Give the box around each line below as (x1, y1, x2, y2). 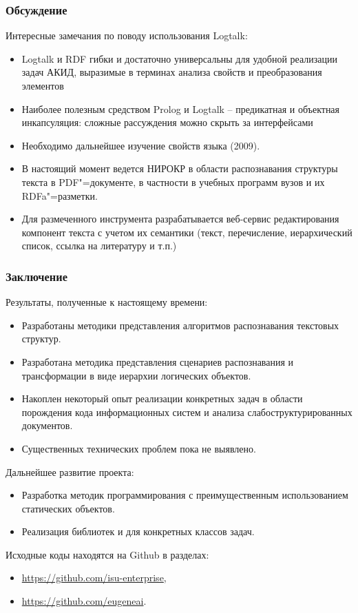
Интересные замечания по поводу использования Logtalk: (6, 28, 248, 43)
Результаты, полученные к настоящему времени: (6, 295, 208, 309)
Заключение (6, 267, 67, 284)
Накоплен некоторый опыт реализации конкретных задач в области (21, 391, 303, 406)
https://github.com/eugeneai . (21, 594, 147, 608)
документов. (21, 418, 73, 433)
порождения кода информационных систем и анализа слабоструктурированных (21, 404, 352, 419)
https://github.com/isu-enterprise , (21, 570, 167, 585)
